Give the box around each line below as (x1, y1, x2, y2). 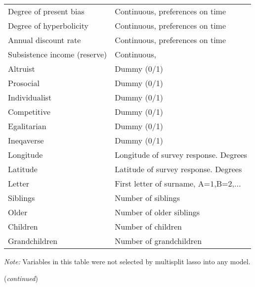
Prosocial (8, 77, 40, 89)
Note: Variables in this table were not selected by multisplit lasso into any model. (4, 256, 251, 266)
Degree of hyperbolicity (8, 20, 88, 31)
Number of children (115, 221, 182, 232)
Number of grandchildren (115, 235, 202, 246)
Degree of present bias (8, 5, 85, 17)
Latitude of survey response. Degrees (115, 163, 242, 175)
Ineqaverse (8, 135, 44, 146)
